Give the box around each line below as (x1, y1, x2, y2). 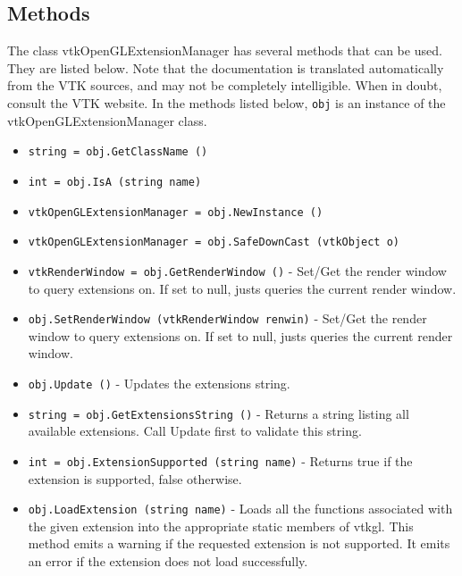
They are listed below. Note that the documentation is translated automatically (7, 58, 444, 77)
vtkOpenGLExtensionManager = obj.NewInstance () (28, 205, 323, 219)
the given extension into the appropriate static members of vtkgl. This (28, 516, 414, 535)
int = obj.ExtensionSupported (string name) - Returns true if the (28, 451, 413, 470)
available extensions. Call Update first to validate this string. (28, 422, 362, 440)
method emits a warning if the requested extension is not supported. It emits (28, 534, 450, 553)
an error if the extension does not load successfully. (28, 551, 308, 570)
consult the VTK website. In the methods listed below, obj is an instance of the (7, 93, 446, 112)
